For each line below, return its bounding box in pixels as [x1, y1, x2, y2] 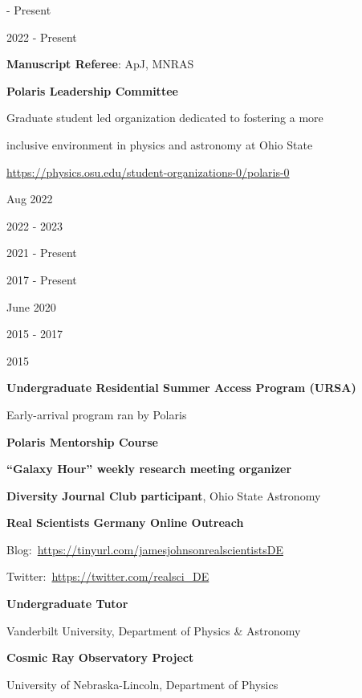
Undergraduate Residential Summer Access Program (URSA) [6, 379, 356, 396]
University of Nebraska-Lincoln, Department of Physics [6, 676, 279, 692]
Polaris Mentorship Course [6, 433, 158, 450]
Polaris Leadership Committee [6, 82, 178, 99]
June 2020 [6, 298, 56, 315]
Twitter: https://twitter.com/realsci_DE [6, 568, 209, 585]
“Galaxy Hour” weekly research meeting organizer [6, 460, 292, 477]
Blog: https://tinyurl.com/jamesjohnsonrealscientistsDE [6, 541, 283, 557]
